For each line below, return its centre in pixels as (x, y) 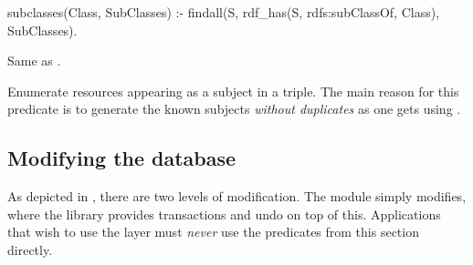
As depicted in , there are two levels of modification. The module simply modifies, (237, 196)
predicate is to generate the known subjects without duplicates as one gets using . (234, 109)
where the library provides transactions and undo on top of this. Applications (224, 214)
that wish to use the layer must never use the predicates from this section (213, 232)
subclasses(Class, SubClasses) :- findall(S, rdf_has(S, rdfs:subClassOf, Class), (224, 12)
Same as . (34, 61)
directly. (30, 249)
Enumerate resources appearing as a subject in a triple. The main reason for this (233, 91)
